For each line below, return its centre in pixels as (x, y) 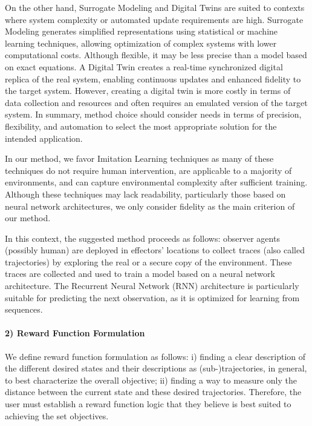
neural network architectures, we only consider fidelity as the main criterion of (150, 206)
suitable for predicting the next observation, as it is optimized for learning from (152, 297)
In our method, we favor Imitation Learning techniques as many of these (139, 158)
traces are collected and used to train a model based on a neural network (140, 274)
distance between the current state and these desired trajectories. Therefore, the (153, 392)
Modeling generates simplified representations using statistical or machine (141, 31)
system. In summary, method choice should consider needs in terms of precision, (153, 114)
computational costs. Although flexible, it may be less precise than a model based (156, 55)
